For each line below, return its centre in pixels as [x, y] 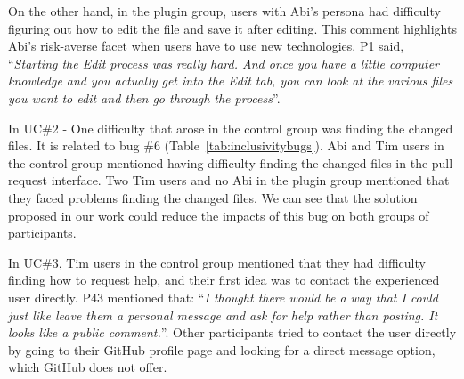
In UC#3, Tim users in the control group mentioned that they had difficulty [217, 262]
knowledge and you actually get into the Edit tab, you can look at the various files [231, 81]
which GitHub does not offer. [88, 367]
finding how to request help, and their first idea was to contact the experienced [224, 280]
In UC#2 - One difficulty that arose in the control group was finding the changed [231, 128]
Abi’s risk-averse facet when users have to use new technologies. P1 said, [206, 46]
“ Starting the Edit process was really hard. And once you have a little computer [224, 63]
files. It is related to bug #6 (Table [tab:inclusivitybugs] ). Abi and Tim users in [226, 145]
